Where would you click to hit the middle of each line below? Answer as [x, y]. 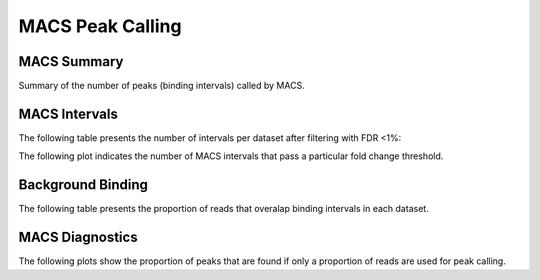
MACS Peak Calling [100, 26]
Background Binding [83, 185]
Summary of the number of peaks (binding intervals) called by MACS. [161, 86]
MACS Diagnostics [78, 237]
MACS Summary [71, 61]
